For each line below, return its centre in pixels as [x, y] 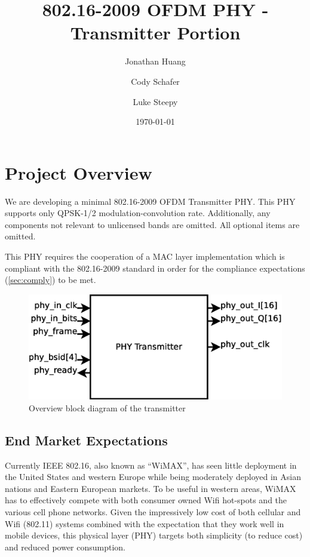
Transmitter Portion [155, 33]
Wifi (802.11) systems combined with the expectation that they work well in [145, 523]
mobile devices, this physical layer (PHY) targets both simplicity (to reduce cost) [154, 535]
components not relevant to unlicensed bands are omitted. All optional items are [152, 224]
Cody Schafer [155, 81]
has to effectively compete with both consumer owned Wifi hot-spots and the [146, 500]
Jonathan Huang [155, 61]
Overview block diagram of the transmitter [107, 407]
